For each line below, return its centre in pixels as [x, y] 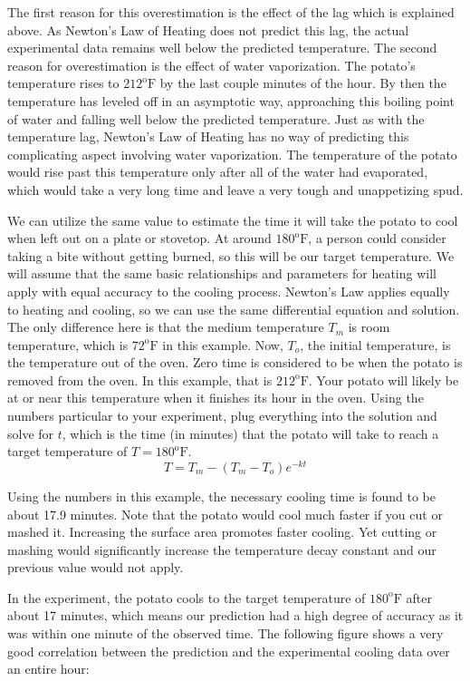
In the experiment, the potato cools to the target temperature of [187, 597]
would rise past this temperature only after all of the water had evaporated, [218, 172]
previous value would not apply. [96, 567]
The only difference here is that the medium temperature [166, 327]
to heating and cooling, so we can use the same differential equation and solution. [234, 309]
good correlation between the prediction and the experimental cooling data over [229, 651]
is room [369, 327]
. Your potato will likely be [384, 379]
